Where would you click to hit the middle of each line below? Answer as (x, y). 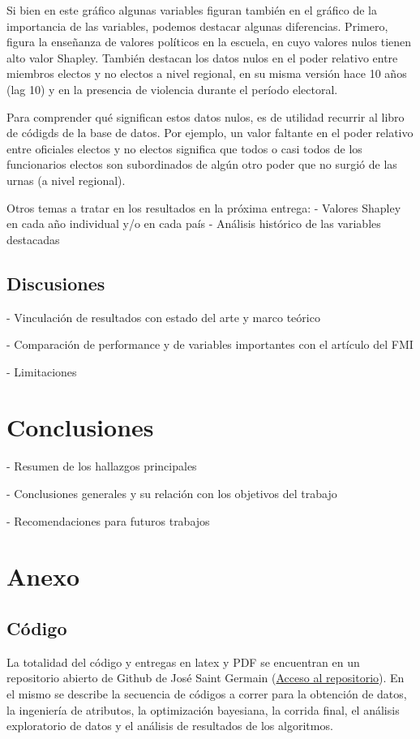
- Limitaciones (42, 371)
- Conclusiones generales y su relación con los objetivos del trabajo (172, 494)
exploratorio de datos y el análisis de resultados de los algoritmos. (170, 726)
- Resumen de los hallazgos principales (102, 466)
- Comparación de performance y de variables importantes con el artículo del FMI (210, 344)
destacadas (33, 239)
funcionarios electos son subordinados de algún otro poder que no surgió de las (202, 164)
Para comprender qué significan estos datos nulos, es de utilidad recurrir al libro (206, 116)
